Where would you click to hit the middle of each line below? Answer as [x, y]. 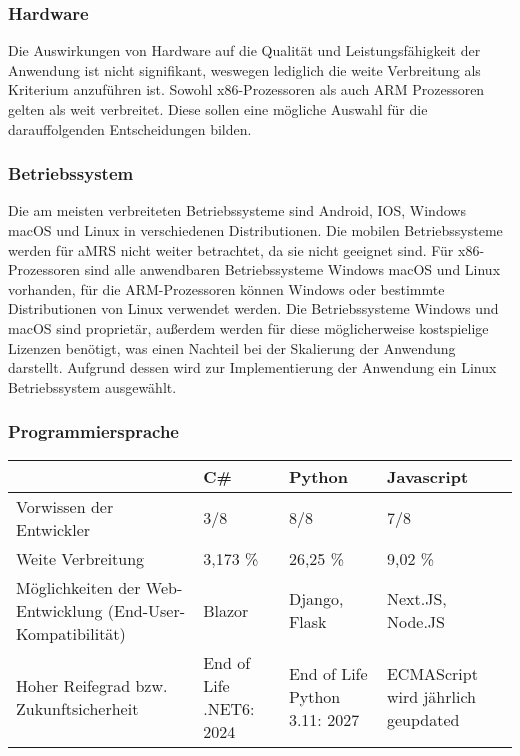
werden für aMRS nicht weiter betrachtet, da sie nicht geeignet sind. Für [231, 249]
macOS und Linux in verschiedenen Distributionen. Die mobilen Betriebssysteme [255, 230]
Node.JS [415, 622]
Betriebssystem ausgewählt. [92, 386]
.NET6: [229, 708]
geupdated [423, 720]
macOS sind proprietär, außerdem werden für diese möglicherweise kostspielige [248, 327]
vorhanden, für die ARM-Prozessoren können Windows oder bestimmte [226, 288]
